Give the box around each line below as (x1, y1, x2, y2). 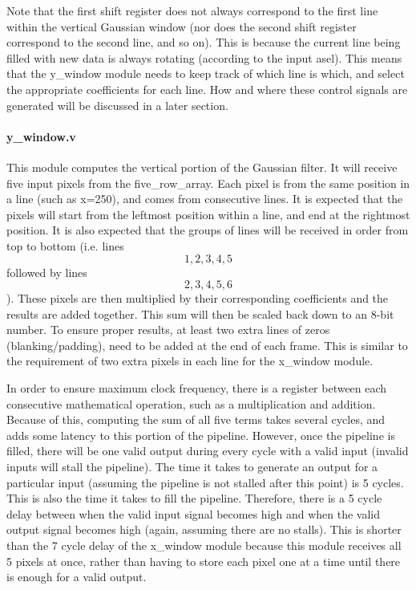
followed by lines (6, 263, 87, 280)
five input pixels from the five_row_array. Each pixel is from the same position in (6, 174, 410, 191)
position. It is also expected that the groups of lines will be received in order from (6, 222, 409, 238)
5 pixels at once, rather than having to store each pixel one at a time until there (6, 552, 401, 569)
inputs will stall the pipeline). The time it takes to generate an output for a (6, 458, 378, 475)
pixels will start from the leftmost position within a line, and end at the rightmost (6, 205, 410, 222)
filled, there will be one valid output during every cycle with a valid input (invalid (6, 442, 409, 459)
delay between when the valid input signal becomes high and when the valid (6, 505, 381, 522)
